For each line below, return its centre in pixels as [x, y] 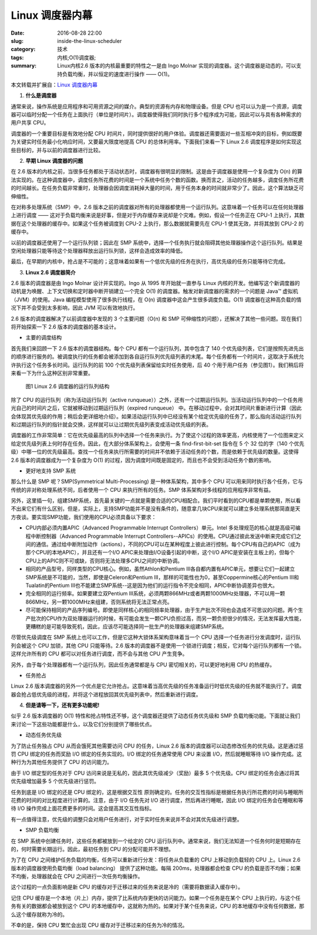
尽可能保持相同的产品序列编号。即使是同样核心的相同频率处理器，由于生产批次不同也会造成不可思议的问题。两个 [162, 610]
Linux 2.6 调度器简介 [51, 272]
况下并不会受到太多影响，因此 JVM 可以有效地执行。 [75, 308]
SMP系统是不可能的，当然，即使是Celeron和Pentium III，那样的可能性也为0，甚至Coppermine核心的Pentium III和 [162, 577]
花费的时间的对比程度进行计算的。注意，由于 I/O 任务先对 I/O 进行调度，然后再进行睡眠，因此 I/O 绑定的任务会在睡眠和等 [157, 800]
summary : [24, 66]
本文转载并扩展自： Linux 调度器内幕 [54, 85]
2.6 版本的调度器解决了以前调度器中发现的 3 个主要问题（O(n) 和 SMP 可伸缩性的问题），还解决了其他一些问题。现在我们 [156, 319]
